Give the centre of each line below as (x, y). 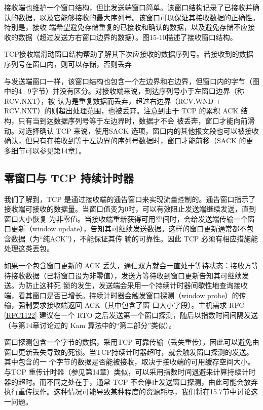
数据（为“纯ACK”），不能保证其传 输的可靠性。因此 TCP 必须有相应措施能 (135, 238)
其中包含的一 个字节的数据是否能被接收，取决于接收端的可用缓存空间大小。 (129, 362)
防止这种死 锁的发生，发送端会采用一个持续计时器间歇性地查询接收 (136, 285)
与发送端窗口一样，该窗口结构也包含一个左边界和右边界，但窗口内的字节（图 (132, 81)
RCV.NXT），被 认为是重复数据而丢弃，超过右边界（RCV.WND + (113, 100)
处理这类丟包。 (29, 248)
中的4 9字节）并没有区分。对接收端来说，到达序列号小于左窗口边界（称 (124, 91)
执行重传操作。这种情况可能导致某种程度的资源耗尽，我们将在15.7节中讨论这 (131, 392)
